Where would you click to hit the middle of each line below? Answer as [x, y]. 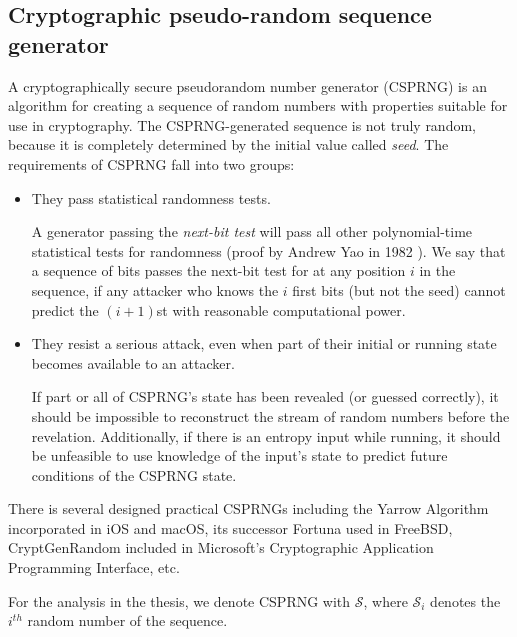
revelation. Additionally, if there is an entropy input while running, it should [266, 435]
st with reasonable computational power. [281, 309]
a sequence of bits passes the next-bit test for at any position [218, 270]
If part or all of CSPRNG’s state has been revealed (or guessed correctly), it [265, 396]
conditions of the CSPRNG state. [134, 474]
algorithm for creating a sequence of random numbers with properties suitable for [258, 105]
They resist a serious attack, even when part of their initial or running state [264, 343]
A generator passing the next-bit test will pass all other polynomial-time [252, 231]
